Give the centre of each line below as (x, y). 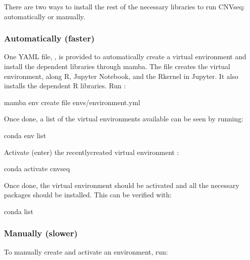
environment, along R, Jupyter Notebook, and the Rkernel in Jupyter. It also (121, 76)
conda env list (25, 135)
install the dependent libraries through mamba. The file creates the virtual (117, 66)
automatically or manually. (45, 16)
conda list (19, 211)
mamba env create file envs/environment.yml (72, 102)
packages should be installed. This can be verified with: (88, 195)
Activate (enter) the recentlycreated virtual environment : (92, 152)
